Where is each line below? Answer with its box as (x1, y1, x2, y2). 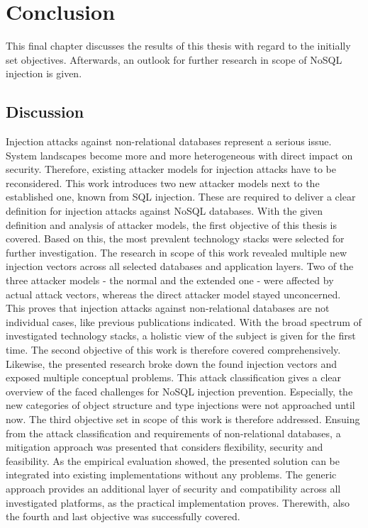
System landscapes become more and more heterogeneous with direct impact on (6, 147, 353, 162)
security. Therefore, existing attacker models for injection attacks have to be (6, 162, 336, 176)
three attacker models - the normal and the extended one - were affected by (6, 273, 334, 288)
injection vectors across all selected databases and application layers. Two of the (6, 259, 354, 274)
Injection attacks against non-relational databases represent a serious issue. (6, 134, 332, 149)
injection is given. (6, 66, 82, 81)
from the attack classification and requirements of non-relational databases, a (6, 425, 341, 440)
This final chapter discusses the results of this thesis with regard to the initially (6, 38, 351, 53)
